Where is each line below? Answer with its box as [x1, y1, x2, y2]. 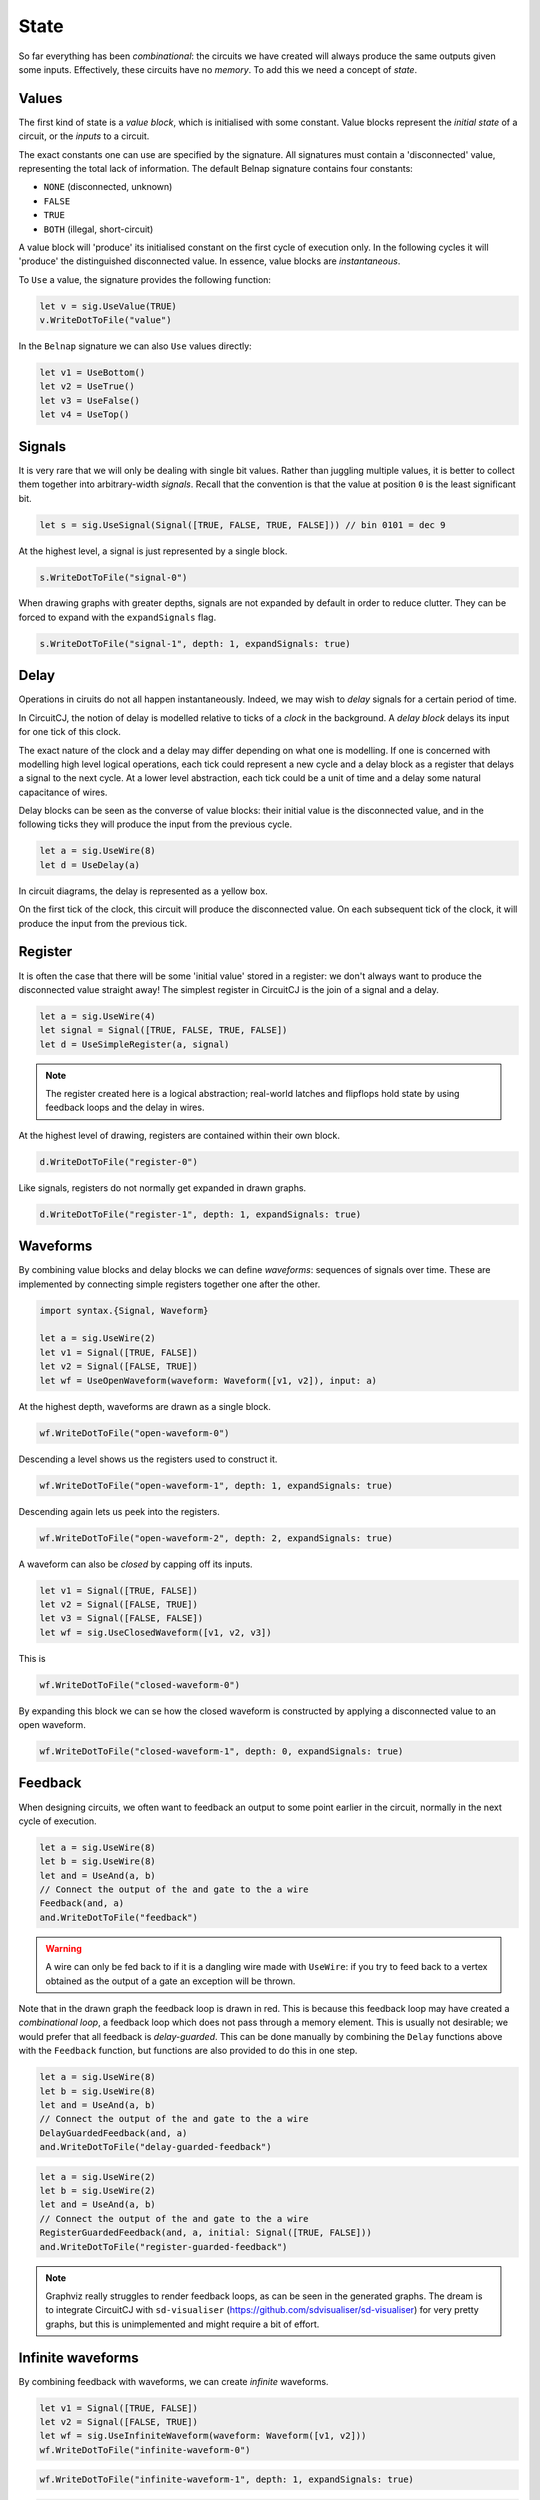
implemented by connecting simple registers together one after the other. [18, 1278, 321, 1290]
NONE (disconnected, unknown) [43, 181, 173, 193]
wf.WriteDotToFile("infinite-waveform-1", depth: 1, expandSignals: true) [39, 2474, 415, 2485]
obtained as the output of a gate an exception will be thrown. [45, 1975, 296, 1987]
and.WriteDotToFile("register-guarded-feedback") [39, 2241, 288, 2252]
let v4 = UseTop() [39, 409, 130, 420]
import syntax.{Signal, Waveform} [39, 1305, 209, 1316]
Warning [45, 1942, 82, 1954]
